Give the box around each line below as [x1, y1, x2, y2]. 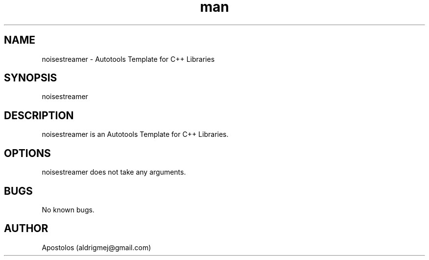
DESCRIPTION [4, 109, 74, 122]
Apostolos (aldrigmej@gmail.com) [42, 243, 151, 252]
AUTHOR [4, 222, 48, 235]
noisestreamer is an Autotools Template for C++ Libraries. [42, 130, 229, 139]
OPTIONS [4, 147, 51, 159]
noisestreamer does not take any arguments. [42, 168, 186, 177]
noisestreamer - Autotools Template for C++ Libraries [42, 54, 215, 63]
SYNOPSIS [4, 72, 57, 84]
